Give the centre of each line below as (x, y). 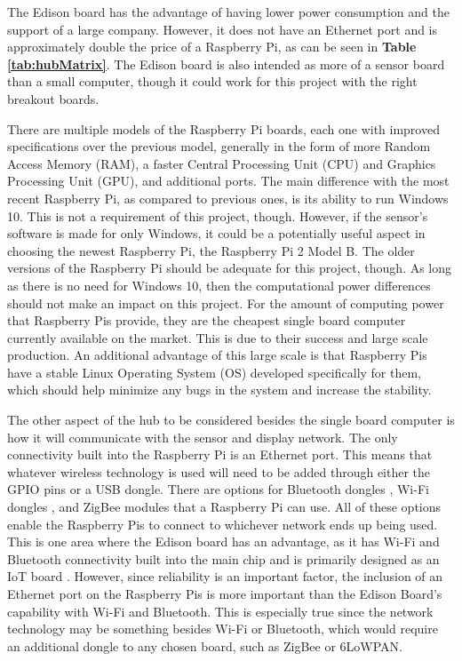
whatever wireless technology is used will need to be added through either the (219, 471)
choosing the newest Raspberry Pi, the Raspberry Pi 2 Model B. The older (211, 250)
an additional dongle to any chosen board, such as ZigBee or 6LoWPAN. (205, 645)
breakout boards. (53, 98)
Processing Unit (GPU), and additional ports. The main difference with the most (228, 181)
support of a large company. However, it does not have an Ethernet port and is (223, 29)
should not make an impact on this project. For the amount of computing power (226, 303)
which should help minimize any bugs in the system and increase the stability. (219, 390)
